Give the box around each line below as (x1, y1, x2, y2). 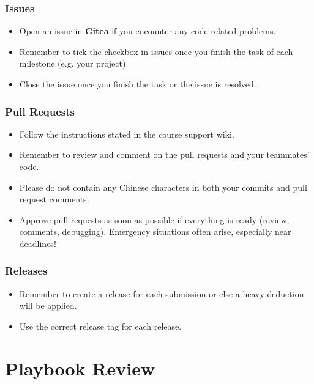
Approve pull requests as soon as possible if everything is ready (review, (19, 213, 290, 226)
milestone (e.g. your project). (19, 57, 129, 70)
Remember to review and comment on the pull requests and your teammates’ (19, 148, 310, 161)
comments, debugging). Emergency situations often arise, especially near (19, 225, 291, 238)
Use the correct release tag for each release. (19, 319, 182, 332)
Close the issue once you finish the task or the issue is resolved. (19, 78, 256, 90)
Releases (5, 263, 48, 278)
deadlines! (19, 237, 56, 249)
